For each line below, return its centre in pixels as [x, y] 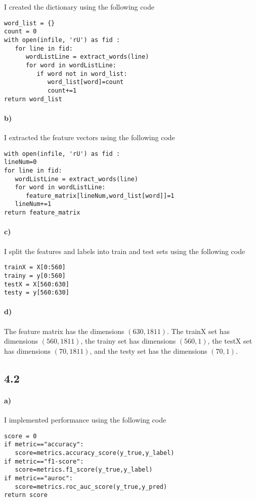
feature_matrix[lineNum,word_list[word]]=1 [100, 196]
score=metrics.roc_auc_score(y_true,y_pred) [91, 487]
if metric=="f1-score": [44, 461]
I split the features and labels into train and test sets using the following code [125, 251]
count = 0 [20, 32]
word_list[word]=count [86, 82]
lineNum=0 [20, 162]
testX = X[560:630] [37, 284]
